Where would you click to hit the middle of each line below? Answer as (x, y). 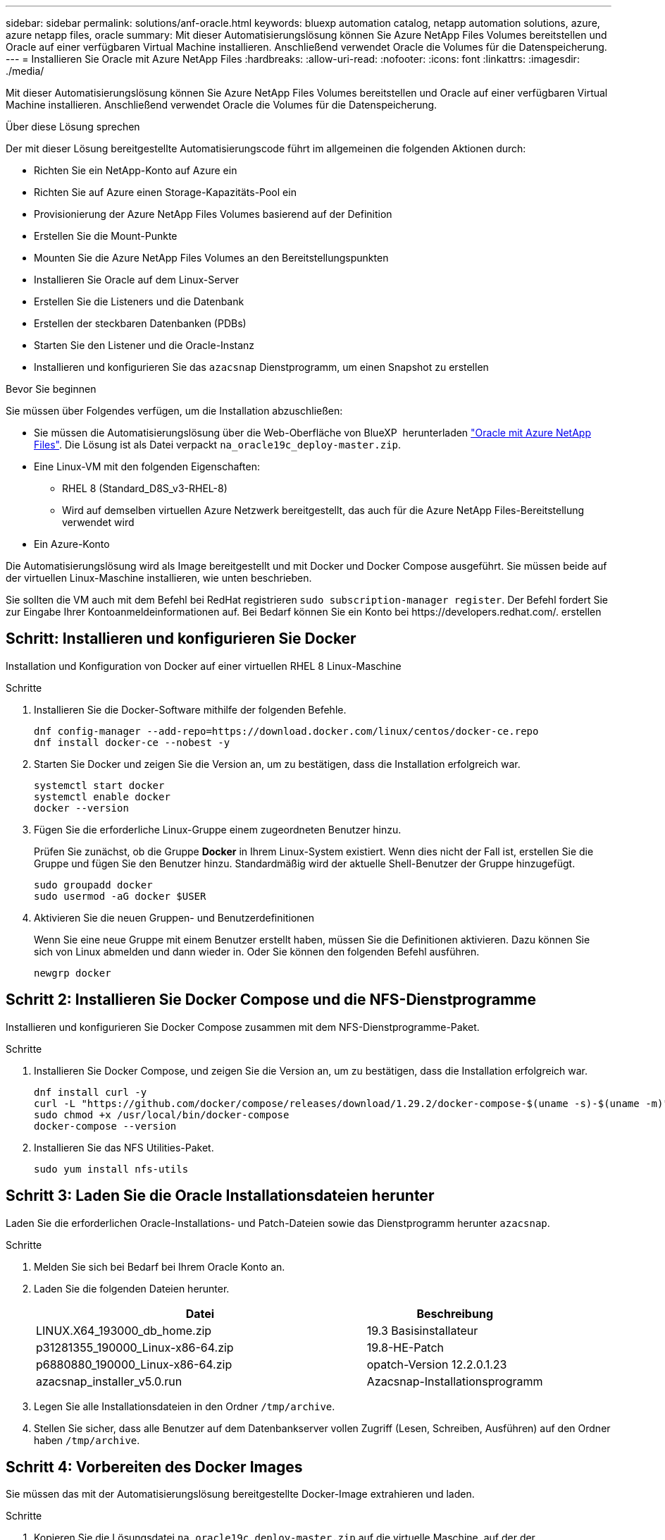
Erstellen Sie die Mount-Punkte (106, 236)
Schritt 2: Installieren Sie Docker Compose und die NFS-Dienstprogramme (271, 1000)
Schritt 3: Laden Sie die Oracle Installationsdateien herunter (220, 1196)
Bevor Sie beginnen (51, 389)
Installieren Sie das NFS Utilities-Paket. (124, 1147)
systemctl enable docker (102, 796)
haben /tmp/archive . (87, 1440)
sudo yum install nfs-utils (111, 1169)
